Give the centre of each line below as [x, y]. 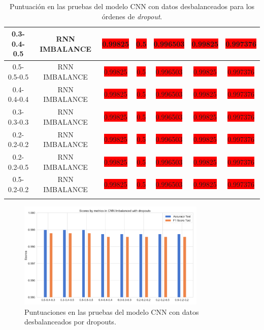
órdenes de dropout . [132, 16]
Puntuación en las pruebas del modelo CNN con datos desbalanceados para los [132, 6]
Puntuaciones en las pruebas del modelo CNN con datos [112, 311]
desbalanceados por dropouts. [70, 322]
